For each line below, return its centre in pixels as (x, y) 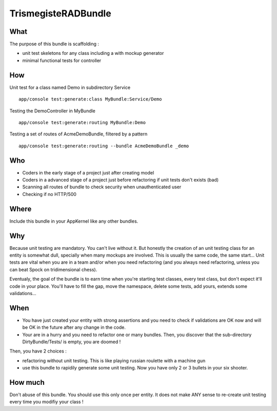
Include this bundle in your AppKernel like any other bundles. (74, 221)
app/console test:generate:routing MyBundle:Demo (82, 122)
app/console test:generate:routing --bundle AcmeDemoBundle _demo (104, 146)
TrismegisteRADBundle (60, 13)
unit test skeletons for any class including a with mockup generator (93, 53)
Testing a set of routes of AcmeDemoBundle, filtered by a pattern (78, 134)
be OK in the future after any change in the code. (74, 327)
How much (27, 383)
